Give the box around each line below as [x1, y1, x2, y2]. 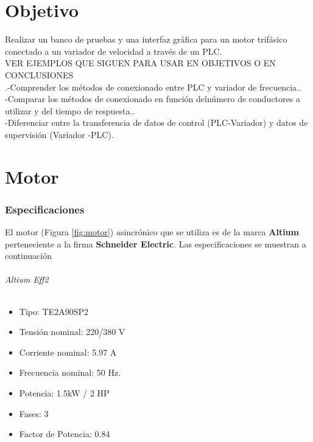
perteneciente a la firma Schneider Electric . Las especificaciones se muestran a [5, 237, 306, 250]
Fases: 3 [19, 407, 49, 420]
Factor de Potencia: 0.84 [19, 427, 110, 440]
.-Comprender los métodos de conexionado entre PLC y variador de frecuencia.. [5, 80, 301, 93]
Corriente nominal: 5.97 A [19, 345, 117, 358]
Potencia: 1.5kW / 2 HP [19, 387, 110, 399]
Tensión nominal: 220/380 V [19, 325, 125, 338]
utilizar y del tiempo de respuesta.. [5, 104, 135, 117]
